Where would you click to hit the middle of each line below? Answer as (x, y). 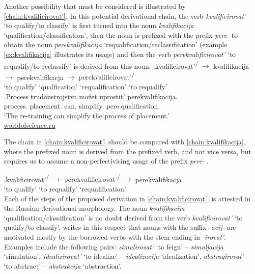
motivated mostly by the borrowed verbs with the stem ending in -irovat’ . (115, 237)
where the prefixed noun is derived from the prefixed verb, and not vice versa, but (127, 151)
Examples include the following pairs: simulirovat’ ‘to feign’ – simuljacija (114, 246)
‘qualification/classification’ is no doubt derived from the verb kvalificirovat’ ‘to (123, 217)
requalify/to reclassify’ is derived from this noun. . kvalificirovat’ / (101, 65)
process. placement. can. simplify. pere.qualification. (82, 106)
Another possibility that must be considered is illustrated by (95, 6)
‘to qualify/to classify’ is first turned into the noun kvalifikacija (99, 25)
